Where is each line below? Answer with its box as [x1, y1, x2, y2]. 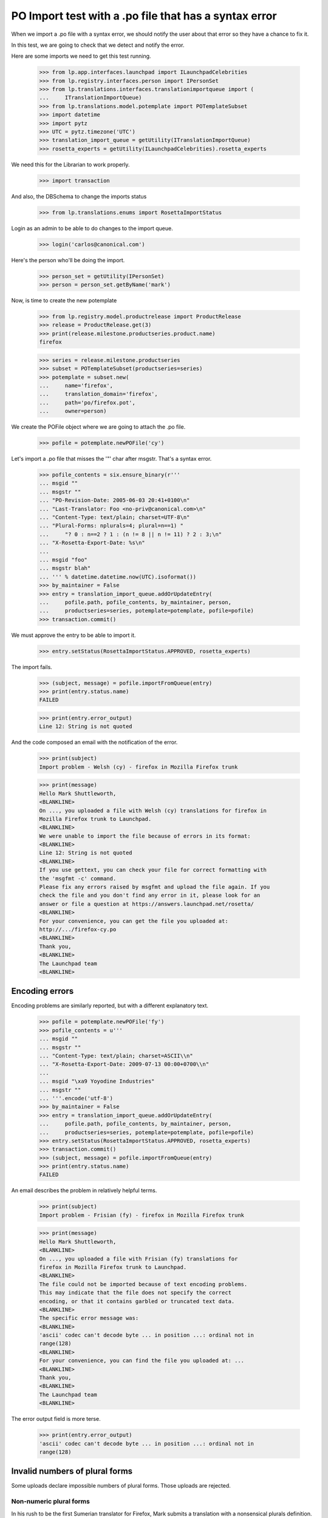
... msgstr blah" [39, 565, 91, 572]
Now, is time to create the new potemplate [11, 297, 117, 304]
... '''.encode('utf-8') [39, 1095, 114, 1101]
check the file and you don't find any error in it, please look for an [39, 892, 261, 899]
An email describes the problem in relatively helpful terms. [11, 1187, 157, 1194]
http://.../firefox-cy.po [39, 926, 117, 933]
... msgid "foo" [39, 556, 88, 563]
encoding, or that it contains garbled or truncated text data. [39, 1298, 235, 1305]
